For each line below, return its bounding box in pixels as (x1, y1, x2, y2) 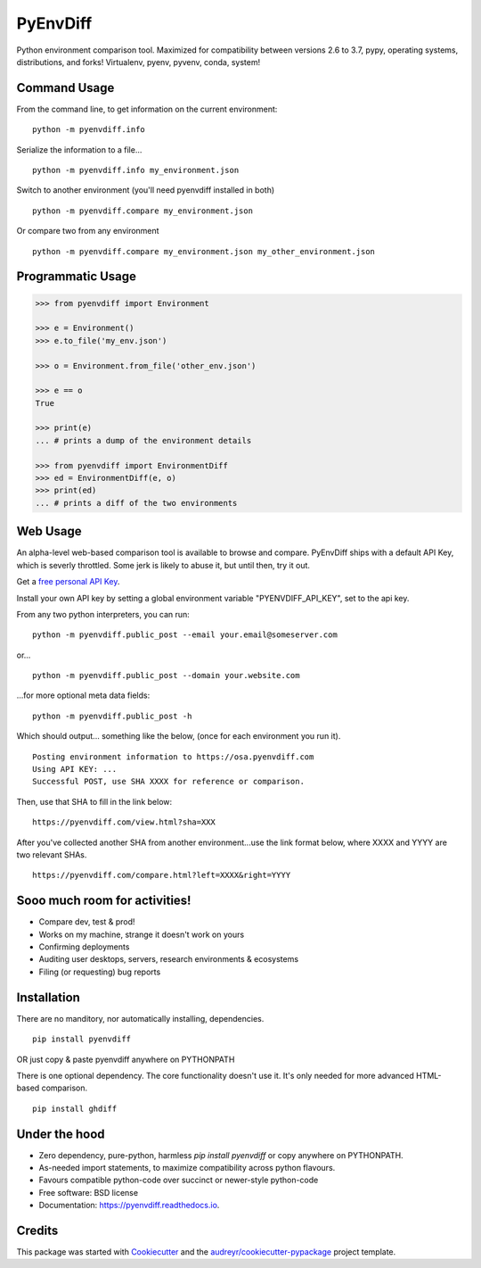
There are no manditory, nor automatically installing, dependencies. (16, 1013, 265, 1024)
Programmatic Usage (16, 269, 137, 285)
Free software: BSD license (38, 1187, 138, 1198)
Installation (16, 990, 80, 1005)
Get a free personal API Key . (16, 576, 120, 587)
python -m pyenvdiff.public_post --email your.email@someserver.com (32, 630, 338, 640)
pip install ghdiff (32, 1103, 118, 1114)
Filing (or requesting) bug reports (38, 966, 161, 977)
